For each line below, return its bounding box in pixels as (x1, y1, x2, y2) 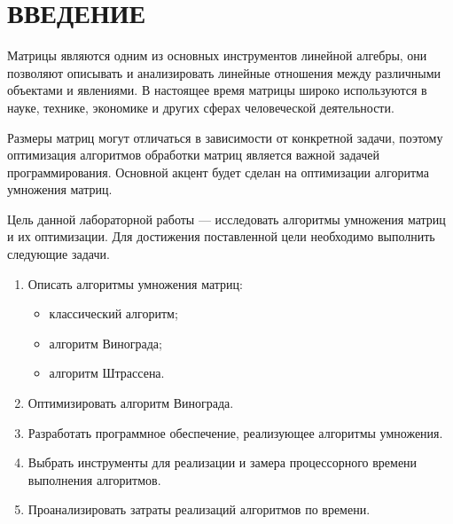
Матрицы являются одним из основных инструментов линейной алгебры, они (7, 46, 427, 65)
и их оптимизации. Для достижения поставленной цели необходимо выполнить (7, 227, 435, 246)
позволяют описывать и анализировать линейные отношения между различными (7, 63, 441, 82)
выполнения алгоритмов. (27, 470, 161, 489)
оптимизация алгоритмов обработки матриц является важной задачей (7, 145, 379, 164)
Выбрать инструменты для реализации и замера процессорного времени (27, 453, 418, 472)
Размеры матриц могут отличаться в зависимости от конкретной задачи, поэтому (7, 128, 443, 146)
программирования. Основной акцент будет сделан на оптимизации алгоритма (7, 162, 430, 181)
